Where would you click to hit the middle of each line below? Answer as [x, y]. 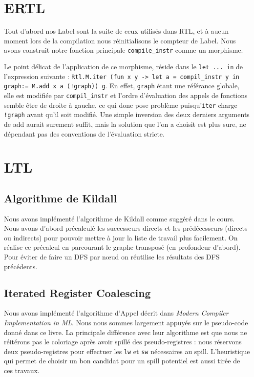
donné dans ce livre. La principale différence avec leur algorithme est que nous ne [126, 332]
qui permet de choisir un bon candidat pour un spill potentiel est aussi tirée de [122, 361]
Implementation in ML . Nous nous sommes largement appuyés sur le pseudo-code [126, 323]
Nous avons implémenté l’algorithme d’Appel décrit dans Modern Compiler [116, 313]
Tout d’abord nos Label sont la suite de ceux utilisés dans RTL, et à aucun [116, 31]
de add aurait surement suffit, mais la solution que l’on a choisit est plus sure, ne [125, 124]
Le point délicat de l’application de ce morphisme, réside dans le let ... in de [123, 66]
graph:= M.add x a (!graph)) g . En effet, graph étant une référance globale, [122, 86]
